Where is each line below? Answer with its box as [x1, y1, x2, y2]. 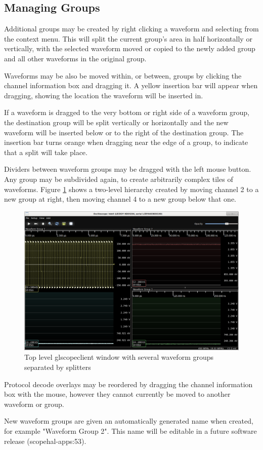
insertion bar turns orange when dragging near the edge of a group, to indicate [4, 137, 248, 147]
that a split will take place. [4, 146, 87, 157]
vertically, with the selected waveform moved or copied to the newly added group [4, 43, 255, 54]
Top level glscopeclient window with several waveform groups [24, 352, 214, 362]
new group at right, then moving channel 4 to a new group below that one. [4, 194, 237, 204]
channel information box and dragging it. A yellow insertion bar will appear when [4, 80, 258, 91]
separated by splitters [24, 362, 91, 372]
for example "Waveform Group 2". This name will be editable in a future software [4, 425, 257, 436]
